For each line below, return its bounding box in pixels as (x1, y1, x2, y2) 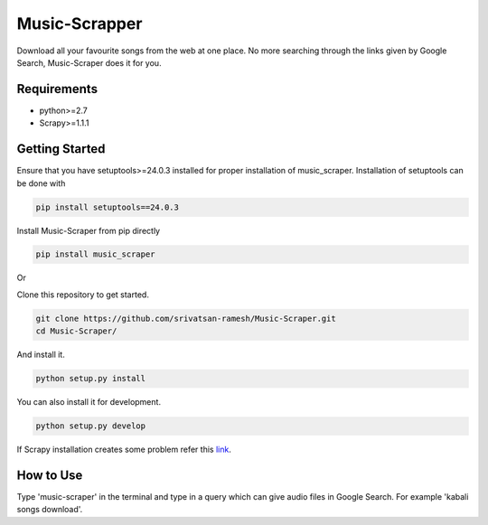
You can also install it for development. (16, 397, 162, 408)
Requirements (16, 81, 99, 97)
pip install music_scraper (35, 249, 155, 259)
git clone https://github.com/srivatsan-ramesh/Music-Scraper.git (35, 313, 336, 323)
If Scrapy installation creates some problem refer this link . (16, 444, 232, 455)
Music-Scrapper (16, 14, 143, 33)
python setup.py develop (35, 421, 146, 431)
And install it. (16, 349, 65, 361)
